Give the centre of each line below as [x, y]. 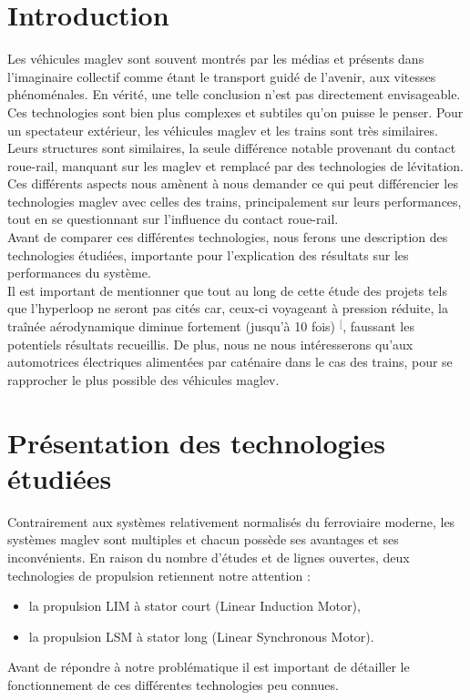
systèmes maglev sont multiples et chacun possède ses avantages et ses [203, 539]
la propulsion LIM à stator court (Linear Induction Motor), [194, 606]
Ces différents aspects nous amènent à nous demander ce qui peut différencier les [233, 183]
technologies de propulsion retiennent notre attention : [159, 575]
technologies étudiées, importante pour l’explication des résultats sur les [208, 254]
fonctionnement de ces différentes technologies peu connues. [173, 684]
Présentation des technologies [197, 442]
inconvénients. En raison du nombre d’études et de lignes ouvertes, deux [209, 557]
